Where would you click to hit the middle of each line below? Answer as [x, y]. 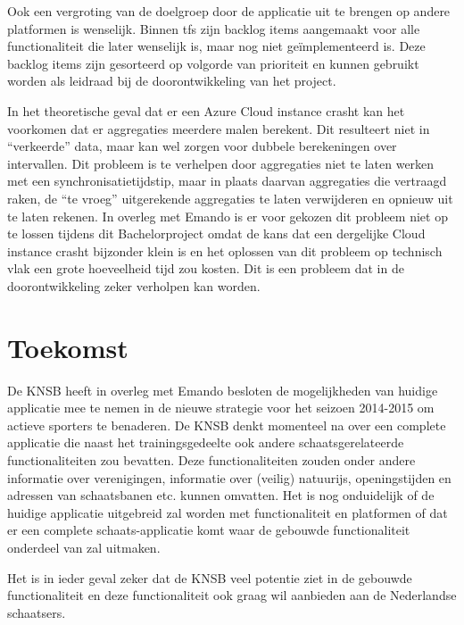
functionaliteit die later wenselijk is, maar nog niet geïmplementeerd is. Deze [216, 46]
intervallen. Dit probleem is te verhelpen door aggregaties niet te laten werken [221, 163]
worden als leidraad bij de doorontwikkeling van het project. [172, 81]
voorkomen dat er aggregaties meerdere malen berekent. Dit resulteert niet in [219, 128]
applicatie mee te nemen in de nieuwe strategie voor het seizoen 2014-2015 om [221, 408]
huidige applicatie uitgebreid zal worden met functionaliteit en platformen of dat [228, 512]
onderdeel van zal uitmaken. [84, 547]
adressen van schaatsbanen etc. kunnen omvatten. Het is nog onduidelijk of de [221, 495]
